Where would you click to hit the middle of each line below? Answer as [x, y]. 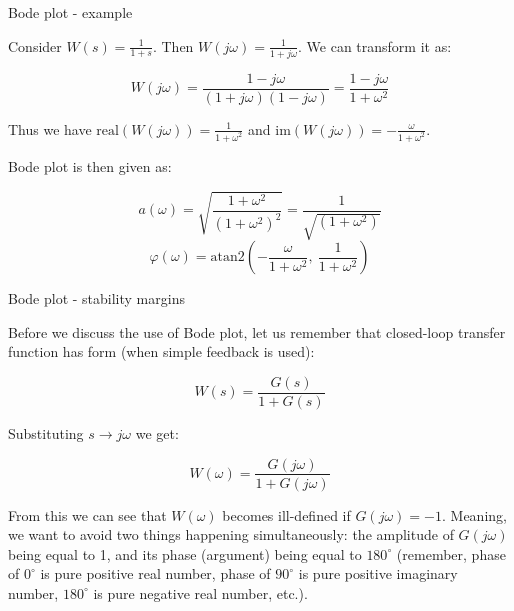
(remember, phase [451, 553]
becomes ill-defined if [286, 514]
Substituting [46, 432]
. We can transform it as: [375, 45]
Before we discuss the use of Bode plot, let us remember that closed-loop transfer [257, 331]
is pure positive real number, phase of [155, 573]
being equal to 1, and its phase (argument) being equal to [185, 553]
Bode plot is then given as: [90, 165]
